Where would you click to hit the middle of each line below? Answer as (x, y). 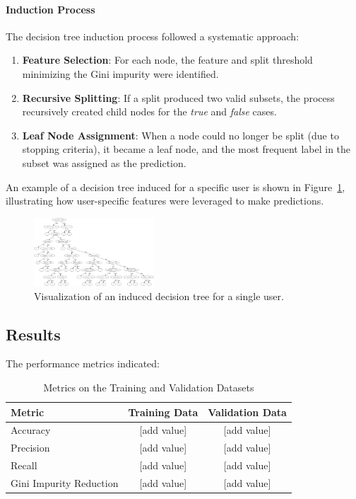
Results (33, 334)
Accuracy (31, 430)
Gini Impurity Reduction (65, 482)
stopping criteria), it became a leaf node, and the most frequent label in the (186, 149)
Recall (24, 465)
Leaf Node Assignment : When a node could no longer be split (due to (180, 135)
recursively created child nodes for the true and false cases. (149, 111)
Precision (30, 448)
